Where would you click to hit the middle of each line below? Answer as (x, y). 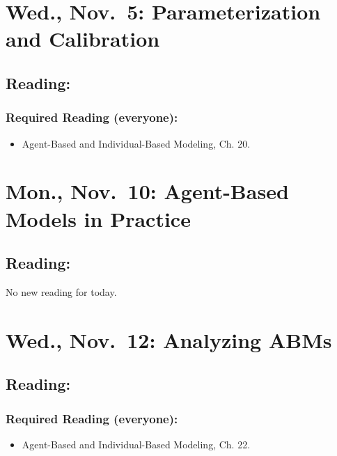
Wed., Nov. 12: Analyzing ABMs (169, 339)
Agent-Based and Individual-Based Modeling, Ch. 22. (136, 444)
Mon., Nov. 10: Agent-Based (147, 191)
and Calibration (83, 39)
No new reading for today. (61, 291)
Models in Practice (98, 218)
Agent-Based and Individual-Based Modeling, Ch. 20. (136, 143)
